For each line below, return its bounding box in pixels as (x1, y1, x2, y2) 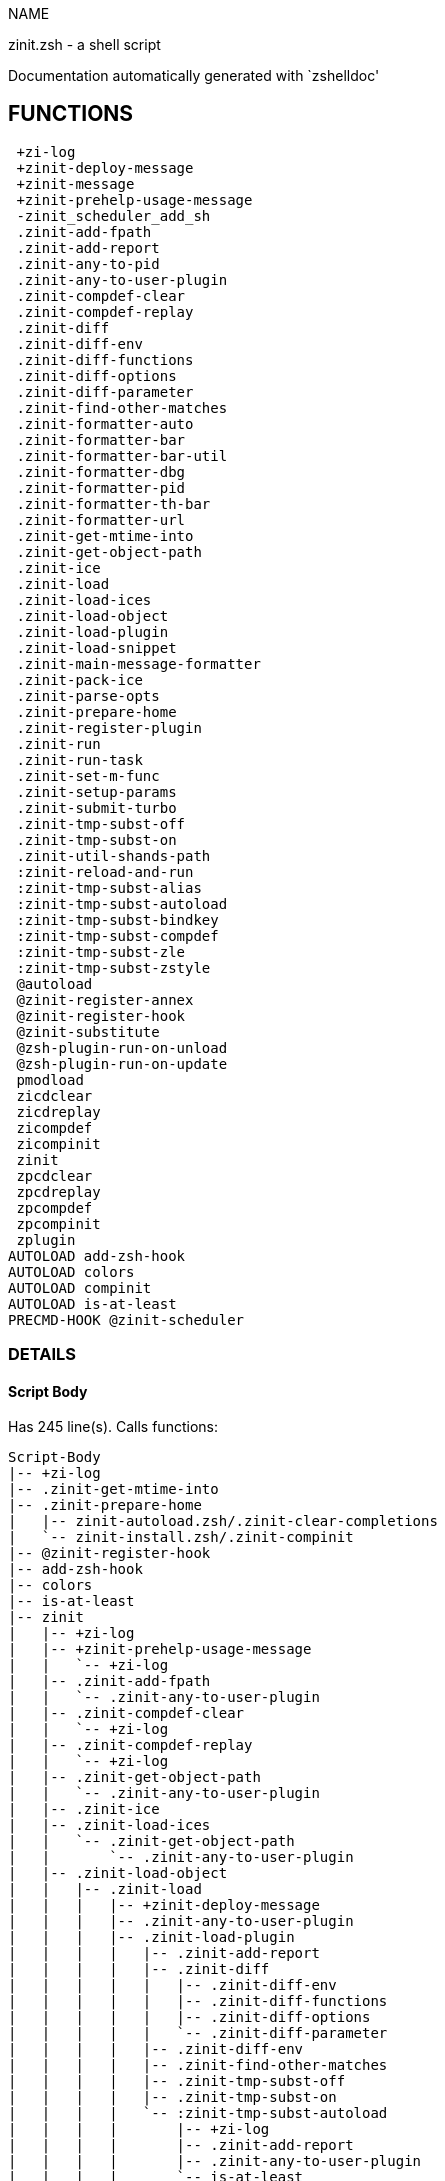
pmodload (16, 1071, 84, 1088)
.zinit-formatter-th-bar (16, 495, 211, 512)
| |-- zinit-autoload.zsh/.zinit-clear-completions (8, 1513, 438, 1530)
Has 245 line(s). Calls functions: (8, 1418, 218, 1436)
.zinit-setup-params (16, 783, 177, 800)
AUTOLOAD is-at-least (8, 1295, 177, 1312)
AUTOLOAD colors (8, 1263, 135, 1280)
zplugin (16, 1231, 76, 1248)
